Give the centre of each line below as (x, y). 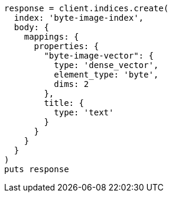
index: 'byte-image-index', (79, 18)
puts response (37, 169)
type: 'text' (84, 112)
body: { (31, 27)
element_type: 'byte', (106, 75)
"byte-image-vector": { (99, 56)
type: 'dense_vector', (106, 65)
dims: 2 (72, 84)
